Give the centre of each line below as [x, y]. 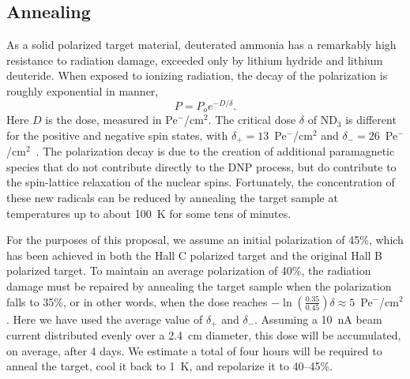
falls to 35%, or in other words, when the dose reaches [137, 301]
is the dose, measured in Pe [111, 120]
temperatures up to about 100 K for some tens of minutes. [149, 213]
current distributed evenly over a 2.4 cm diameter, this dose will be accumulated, [204, 334]
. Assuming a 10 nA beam [318, 319]
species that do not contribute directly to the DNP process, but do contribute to [201, 166]
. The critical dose [252, 120]
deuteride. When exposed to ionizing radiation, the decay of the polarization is [197, 75]
